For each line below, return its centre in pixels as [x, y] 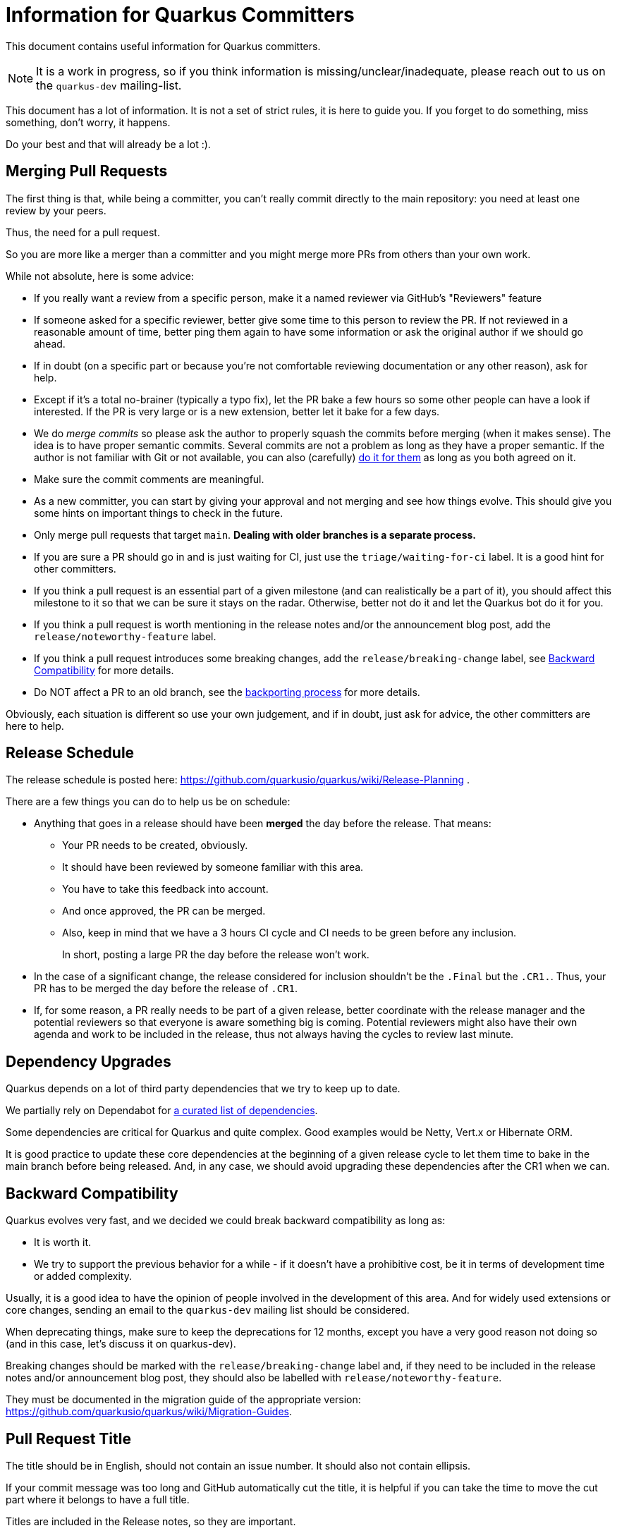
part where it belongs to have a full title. [98, 1499]
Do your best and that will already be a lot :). [108, 144]
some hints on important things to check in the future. [159, 513]
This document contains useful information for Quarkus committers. [163, 46]
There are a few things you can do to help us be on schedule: [148, 802]
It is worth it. [63, 1242]
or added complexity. [83, 1276]
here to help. [35, 726]
